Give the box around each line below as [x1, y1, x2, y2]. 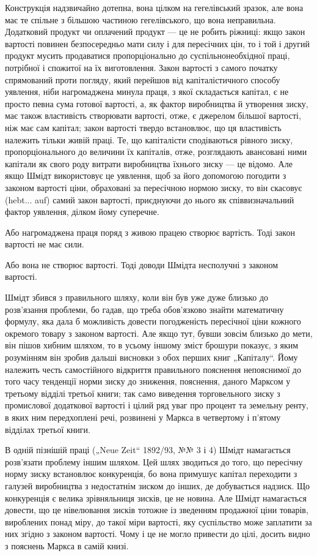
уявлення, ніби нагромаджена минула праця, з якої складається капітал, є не [5, 85, 289, 98]
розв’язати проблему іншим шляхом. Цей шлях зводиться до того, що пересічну [5, 455, 303, 468]
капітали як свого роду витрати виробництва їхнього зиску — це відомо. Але [5, 157, 293, 170]
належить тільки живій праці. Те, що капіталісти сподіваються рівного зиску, [5, 133, 293, 146]
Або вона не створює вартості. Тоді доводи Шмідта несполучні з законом [5, 258, 279, 271]
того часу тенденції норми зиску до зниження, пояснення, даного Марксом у [5, 375, 291, 388]
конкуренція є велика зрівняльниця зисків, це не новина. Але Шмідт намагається [5, 491, 307, 504]
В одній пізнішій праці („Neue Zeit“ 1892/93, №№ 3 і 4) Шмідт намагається [5, 443, 291, 456]
